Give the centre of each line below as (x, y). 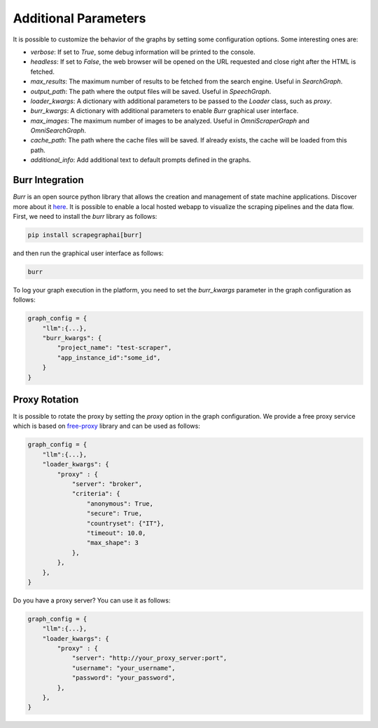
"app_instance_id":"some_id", (109, 357)
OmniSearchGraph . (58, 130)
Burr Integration (48, 180)
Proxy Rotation (46, 399)
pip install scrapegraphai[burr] (85, 235)
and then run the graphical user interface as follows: (88, 253)
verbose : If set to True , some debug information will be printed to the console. (143, 52)
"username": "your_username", (124, 668)
